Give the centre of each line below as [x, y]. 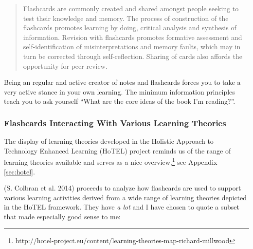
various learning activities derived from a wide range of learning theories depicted [126, 197]
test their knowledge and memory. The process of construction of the [126, 18]
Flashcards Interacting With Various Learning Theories [115, 123]
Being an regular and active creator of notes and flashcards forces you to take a [122, 82]
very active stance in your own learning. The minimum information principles [119, 91]
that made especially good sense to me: [62, 216]
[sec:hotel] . [19, 171]
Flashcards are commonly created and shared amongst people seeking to [131, 8]
